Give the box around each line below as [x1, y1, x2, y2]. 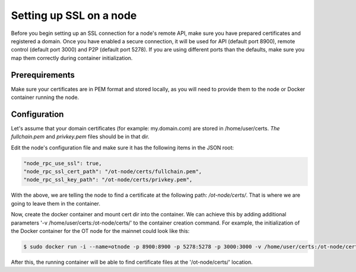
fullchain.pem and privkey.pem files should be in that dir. [11, 133, 150, 140]
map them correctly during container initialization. [11, 54, 133, 62]
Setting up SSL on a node [11, 9, 137, 22]
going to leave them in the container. [11, 200, 101, 207]
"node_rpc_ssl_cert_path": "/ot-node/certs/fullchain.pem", [23, 168, 202, 175]
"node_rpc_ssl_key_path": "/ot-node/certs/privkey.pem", [23, 177, 193, 183]
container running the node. [11, 94, 80, 101]
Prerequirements [11, 70, 75, 80]
